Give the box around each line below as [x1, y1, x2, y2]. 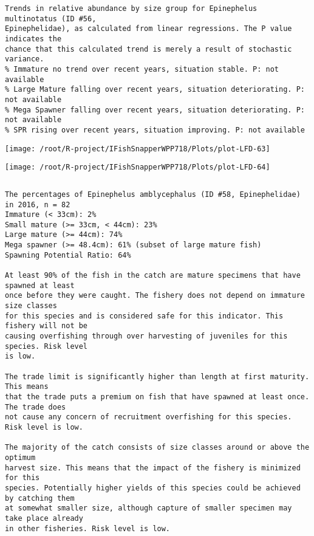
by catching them [5, 493, 75, 503]
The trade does [5, 402, 66, 411]
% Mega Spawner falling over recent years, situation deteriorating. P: [5, 105, 305, 114]
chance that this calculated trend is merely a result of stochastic [5, 44, 292, 53]
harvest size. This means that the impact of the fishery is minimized [5, 463, 301, 472]
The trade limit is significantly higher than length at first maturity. [5, 372, 310, 381]
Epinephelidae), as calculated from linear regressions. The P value [5, 24, 292, 33]
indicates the [5, 34, 62, 43]
